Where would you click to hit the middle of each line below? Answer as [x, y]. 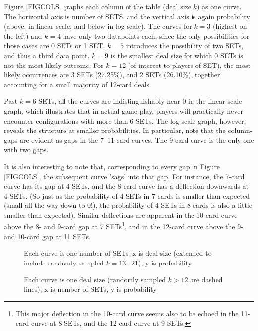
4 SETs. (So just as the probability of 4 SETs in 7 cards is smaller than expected [127, 195]
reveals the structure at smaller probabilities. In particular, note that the [115, 130]
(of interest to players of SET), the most [189, 65]
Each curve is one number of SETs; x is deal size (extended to [118, 253]
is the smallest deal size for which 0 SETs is [177, 55]
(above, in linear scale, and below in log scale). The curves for [98, 26]
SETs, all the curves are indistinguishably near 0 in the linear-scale [140, 101]
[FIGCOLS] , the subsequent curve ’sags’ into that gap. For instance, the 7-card [124, 176]
